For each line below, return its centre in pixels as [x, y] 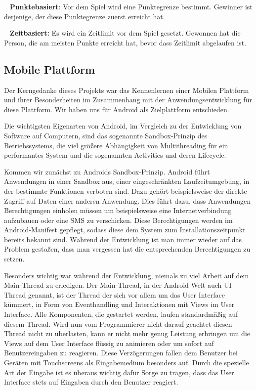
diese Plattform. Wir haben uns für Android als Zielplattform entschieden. [117, 109]
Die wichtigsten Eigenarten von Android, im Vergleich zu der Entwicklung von [123, 126]
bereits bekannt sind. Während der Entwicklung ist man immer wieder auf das [123, 239]
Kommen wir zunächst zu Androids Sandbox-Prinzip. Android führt [107, 171]
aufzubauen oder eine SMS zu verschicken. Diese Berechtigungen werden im [118, 220]
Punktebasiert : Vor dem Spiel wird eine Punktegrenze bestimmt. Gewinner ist [131, 6]
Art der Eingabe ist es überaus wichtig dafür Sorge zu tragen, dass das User [119, 372]
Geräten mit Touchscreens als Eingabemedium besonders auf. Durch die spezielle [127, 363]
